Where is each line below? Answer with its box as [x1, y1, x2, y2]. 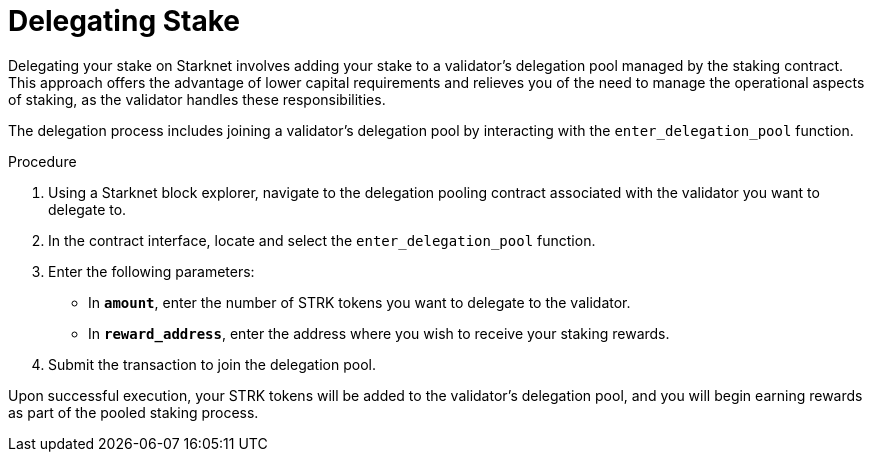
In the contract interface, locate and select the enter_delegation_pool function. [48, 231, 596, 249]
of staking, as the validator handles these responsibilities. [8, 90, 386, 108]
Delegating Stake [8, 4, 240, 38]
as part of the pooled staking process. [8, 403, 259, 421]
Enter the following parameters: [48, 262, 255, 280]
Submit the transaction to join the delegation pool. [48, 355, 376, 373]
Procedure [8, 152, 77, 170]
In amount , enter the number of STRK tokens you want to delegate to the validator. [88, 293, 631, 311]
